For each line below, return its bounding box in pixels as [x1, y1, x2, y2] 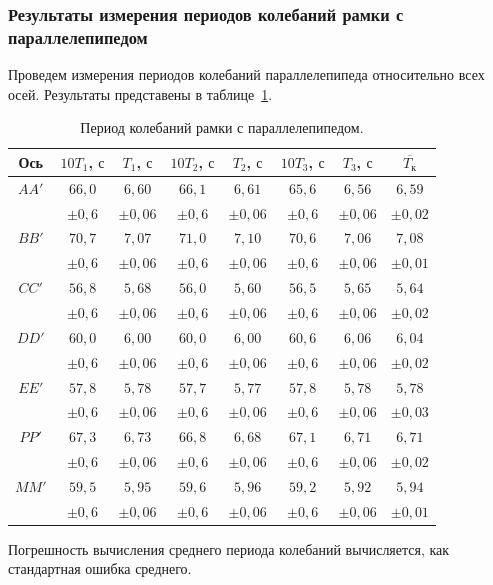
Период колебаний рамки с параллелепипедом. [80, 117, 364, 138]
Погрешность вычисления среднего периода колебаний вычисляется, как [8, 538, 450, 559]
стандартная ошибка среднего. [8, 558, 192, 579]
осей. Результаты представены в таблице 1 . [8, 83, 273, 104]
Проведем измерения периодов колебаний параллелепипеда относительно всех [8, 64, 485, 85]
